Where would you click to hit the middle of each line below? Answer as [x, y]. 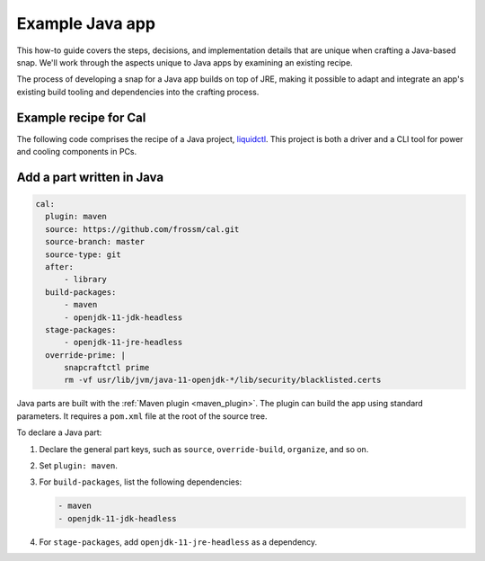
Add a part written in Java [90, 177]
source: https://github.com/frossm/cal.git [142, 229]
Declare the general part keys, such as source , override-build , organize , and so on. [204, 449]
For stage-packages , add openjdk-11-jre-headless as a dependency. [178, 542]
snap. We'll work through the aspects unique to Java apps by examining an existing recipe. [185, 62]
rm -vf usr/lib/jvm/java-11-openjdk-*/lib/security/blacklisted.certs [223, 380]
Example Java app [86, 23]
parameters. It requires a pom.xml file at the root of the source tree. [142, 416]
